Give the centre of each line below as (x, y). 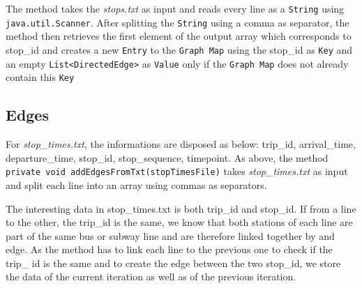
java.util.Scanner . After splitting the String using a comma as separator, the (178, 22)
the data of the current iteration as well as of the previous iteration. (151, 276)
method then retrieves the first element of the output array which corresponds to (179, 36)
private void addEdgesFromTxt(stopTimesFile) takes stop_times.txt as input (177, 171)
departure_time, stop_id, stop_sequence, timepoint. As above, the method (167, 157)
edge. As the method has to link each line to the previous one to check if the (169, 249)
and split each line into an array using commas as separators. (136, 184)
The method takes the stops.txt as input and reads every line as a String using (175, 8)
